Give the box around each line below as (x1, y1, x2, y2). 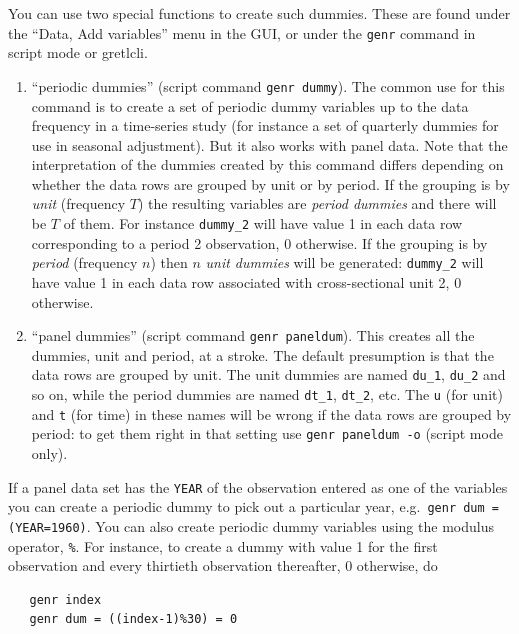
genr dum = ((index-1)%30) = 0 (29, 612, 238, 627)
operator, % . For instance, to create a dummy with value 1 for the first (8, 535, 438, 556)
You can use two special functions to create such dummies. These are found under (8, 3, 511, 23)
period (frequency (31, 252, 138, 273)
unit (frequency (31, 193, 126, 214)
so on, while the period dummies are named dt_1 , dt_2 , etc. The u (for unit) (31, 384, 503, 405)
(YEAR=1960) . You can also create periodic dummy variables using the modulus (8, 515, 494, 536)
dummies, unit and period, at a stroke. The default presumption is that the (31, 344, 494, 365)
